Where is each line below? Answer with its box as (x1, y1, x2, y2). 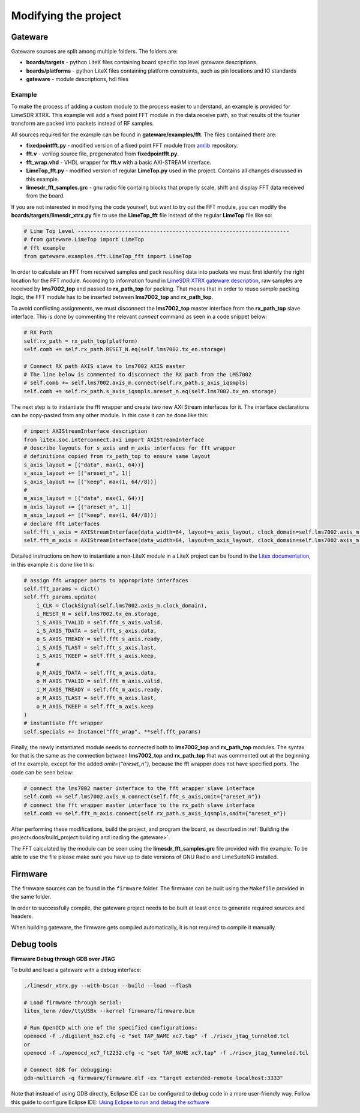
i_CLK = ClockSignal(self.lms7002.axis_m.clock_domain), (36, 602, 208, 609)
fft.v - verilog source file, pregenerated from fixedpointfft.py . (26, 150, 179, 157)
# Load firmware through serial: (23, 999, 122, 1006)
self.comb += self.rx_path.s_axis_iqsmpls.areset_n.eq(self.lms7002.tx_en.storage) (23, 388, 277, 394)
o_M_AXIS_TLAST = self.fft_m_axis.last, (36, 695, 157, 702)
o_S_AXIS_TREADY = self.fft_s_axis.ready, (36, 636, 163, 642)
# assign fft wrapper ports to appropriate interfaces (23, 577, 188, 584)
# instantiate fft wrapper (23, 720, 103, 726)
